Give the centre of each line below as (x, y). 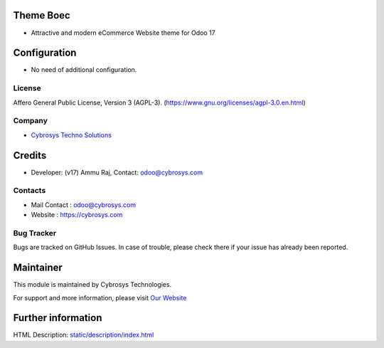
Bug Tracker (35, 233)
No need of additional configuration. (84, 70)
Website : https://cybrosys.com (77, 215)
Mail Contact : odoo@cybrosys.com (84, 205)
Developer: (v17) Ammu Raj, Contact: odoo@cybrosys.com (117, 172)
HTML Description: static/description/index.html (84, 335)
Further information (58, 318)
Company (30, 121)
